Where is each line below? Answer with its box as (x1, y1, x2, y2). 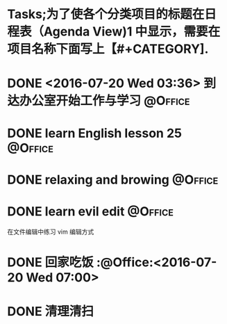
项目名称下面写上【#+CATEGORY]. (7, 41, 209, 57)
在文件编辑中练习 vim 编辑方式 (7, 227, 94, 236)
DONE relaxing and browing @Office (7, 172, 219, 188)
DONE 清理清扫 (7, 304, 94, 320)
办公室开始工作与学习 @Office (19, 93, 190, 108)
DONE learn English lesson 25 (7, 125, 183, 141)
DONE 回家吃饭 (7, 254, 94, 270)
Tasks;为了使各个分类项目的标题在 (7, 6, 205, 22)
